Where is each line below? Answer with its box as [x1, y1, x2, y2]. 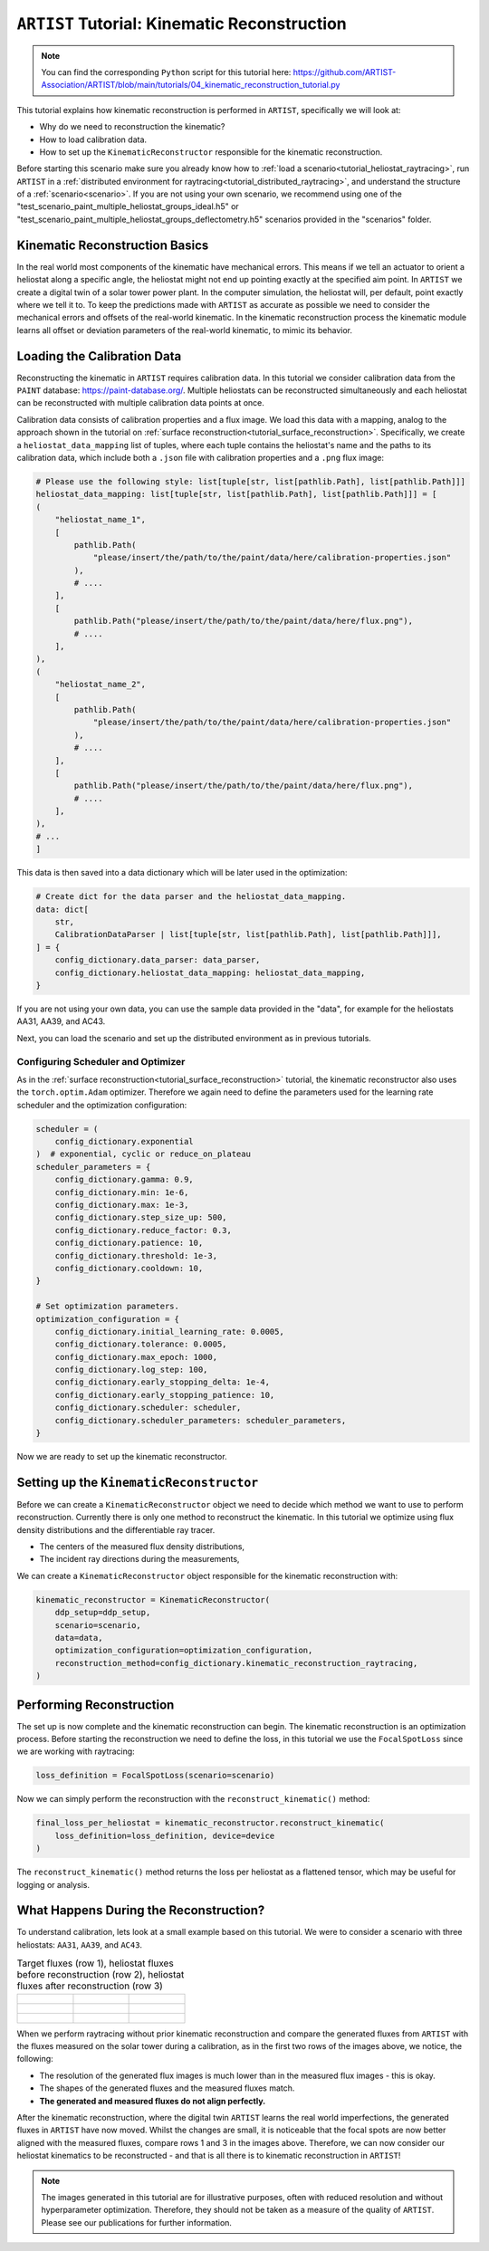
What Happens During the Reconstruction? [16, 1902, 265, 1919]
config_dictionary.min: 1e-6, [54, 1187, 189, 1197]
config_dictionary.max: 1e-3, [54, 1200, 189, 1210]
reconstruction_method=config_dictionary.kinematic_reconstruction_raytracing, [54, 1658, 418, 1668]
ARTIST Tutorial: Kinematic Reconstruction [16, 14, 348, 34]
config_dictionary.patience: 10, [54, 1238, 204, 1249]
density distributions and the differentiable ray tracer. [16, 1524, 216, 1535]
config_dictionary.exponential [54, 1136, 194, 1147]
